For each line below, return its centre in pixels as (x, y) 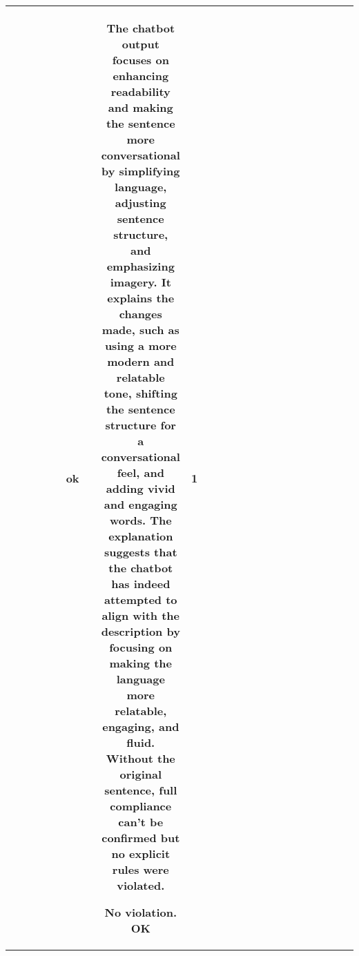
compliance (141, 806)
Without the (140, 758)
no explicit (141, 853)
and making (140, 107)
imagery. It (140, 282)
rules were (140, 869)
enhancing (141, 76)
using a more (140, 345)
